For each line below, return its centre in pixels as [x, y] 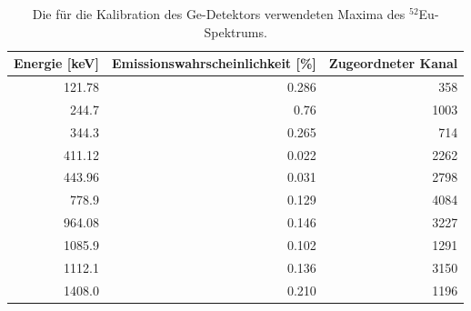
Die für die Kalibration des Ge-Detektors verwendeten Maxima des [219, 14]
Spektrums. [235, 31]
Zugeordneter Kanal [393, 63]
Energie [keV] [56, 63]
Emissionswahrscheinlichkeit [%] [214, 63]
